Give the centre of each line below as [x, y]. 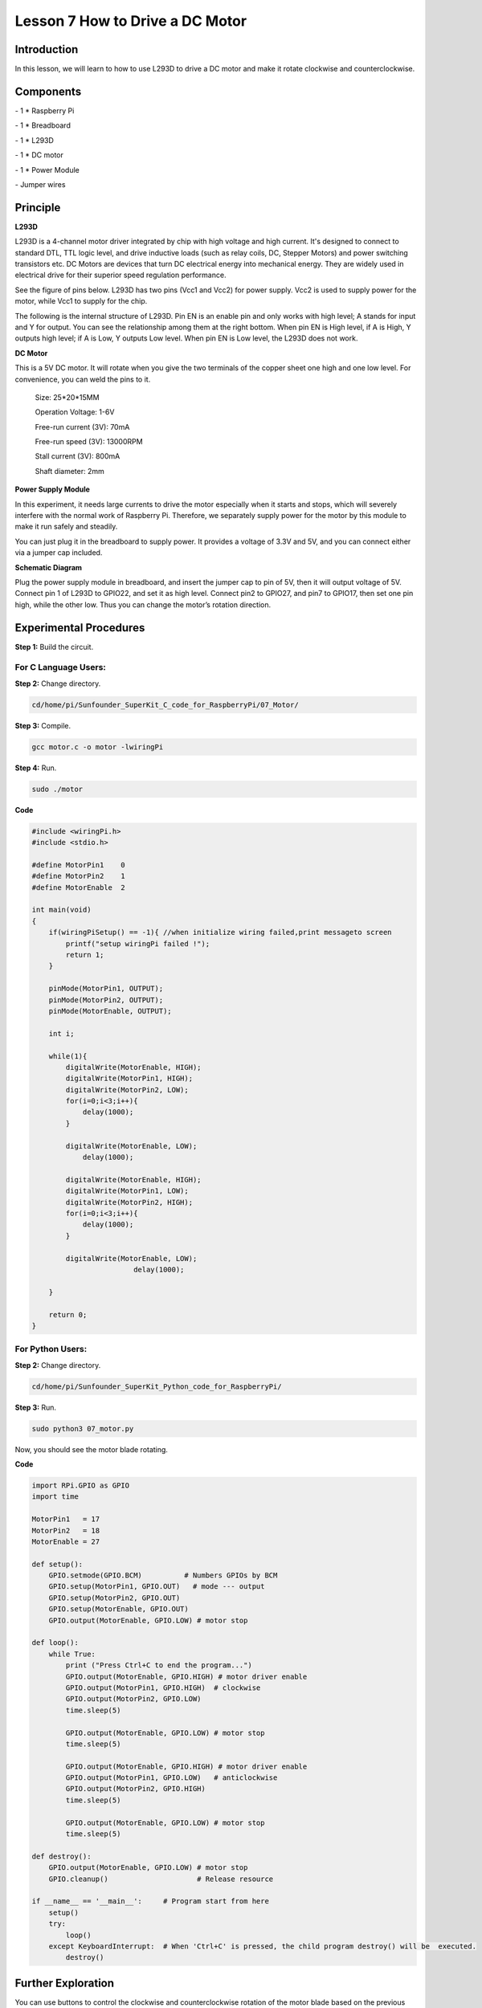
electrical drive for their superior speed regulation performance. [120, 275]
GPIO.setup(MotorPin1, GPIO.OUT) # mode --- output [157, 1587]
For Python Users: [51, 1349]
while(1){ [68, 1056]
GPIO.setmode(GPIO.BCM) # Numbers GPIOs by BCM [163, 1575]
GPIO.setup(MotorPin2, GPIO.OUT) [114, 1598]
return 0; [68, 1314]
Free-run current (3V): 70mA [82, 426]
